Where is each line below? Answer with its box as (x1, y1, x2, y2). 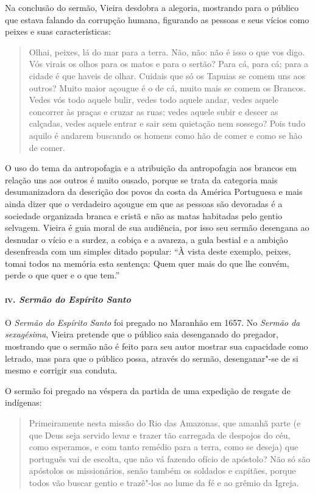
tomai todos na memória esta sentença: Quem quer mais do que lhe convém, (5, 256, 289, 269)
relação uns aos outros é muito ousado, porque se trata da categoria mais (5, 173, 278, 186)
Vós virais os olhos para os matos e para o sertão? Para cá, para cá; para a (29, 57, 309, 70)
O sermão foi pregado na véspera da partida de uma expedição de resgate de (5, 384, 291, 397)
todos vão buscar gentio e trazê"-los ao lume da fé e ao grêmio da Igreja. (29, 476, 299, 489)
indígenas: (5, 396, 42, 409)
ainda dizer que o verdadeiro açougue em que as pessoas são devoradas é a (5, 197, 283, 210)
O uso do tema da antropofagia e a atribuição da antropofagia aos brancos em (5, 161, 297, 174)
